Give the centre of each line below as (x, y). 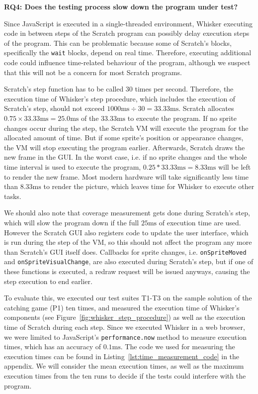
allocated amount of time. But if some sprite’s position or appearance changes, (124, 138)
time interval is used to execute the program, (73, 166)
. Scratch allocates (206, 108)
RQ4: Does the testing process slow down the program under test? (121, 6)
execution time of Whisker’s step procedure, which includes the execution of (120, 98)
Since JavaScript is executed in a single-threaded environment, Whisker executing (128, 23)
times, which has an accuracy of (53, 346)
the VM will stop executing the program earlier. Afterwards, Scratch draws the (125, 147)
